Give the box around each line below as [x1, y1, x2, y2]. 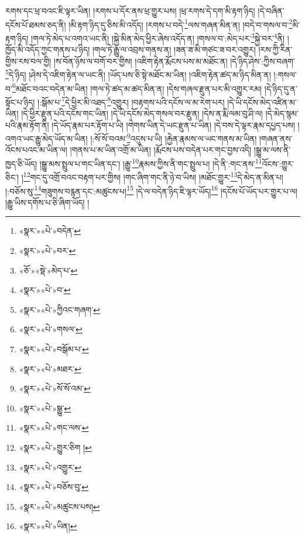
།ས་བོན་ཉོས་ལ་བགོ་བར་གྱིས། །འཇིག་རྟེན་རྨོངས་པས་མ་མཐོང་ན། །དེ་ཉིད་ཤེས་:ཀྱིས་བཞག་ [53, 55, 295, 67]
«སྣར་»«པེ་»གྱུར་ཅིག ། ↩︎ [19, 441, 92, 453]
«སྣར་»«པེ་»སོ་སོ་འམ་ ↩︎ [19, 382, 91, 394]
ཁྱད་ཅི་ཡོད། [5, 157, 37, 169]
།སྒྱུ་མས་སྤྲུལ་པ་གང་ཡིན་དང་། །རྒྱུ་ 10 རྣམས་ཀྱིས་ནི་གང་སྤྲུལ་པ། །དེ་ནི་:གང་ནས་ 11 [39, 156, 262, 169]
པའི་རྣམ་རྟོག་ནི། [5, 118, 49, 131]
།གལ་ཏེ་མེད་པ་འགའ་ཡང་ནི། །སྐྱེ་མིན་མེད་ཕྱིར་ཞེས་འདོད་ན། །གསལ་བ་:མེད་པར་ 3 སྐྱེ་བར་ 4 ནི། [31, 30, 285, 44]
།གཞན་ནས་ [259, 132, 293, 144]
